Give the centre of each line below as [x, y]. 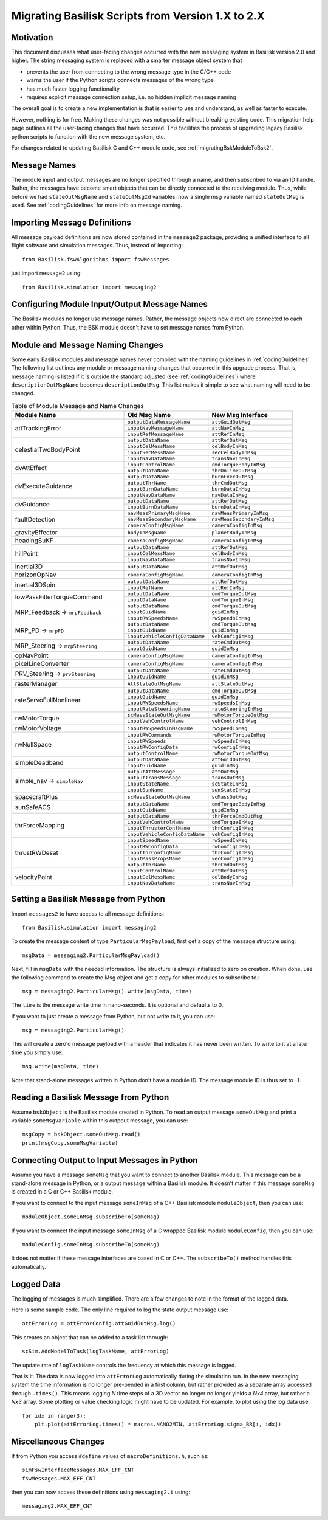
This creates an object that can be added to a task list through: [90, 1337]
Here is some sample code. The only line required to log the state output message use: [120, 1310]
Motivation [32, 37]
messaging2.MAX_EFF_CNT [57, 1506]
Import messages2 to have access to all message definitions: [88, 914]
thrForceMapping [40, 825]
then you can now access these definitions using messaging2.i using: [101, 1492]
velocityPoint [34, 877]
